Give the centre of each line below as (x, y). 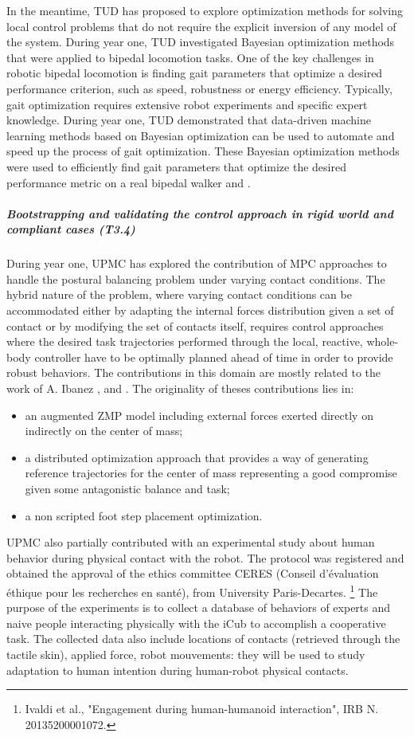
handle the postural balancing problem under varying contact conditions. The (196, 278)
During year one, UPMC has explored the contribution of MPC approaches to (197, 263)
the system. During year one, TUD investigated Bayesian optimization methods (201, 42)
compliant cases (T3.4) (71, 229)
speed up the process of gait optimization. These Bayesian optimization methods (203, 151)
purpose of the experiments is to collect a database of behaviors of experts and (199, 608)
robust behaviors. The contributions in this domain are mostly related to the (193, 372)
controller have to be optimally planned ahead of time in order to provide (214, 357)
